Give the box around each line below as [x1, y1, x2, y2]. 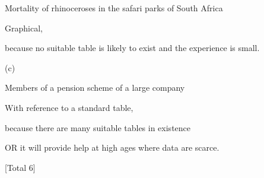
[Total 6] [5, 161, 36, 173]
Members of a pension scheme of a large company [5, 81, 185, 94]
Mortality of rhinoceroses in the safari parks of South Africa [5, 2, 223, 14]
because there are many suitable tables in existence [5, 121, 191, 133]
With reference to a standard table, [5, 101, 133, 113]
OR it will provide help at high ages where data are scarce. [5, 141, 220, 154]
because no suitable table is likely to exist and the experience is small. [5, 42, 260, 54]
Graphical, [5, 21, 43, 34]
